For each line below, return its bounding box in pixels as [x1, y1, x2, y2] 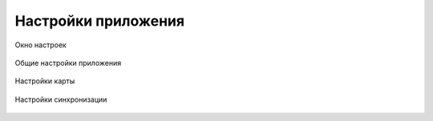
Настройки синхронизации [14, 95, 107, 104]
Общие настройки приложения [14, 58, 122, 67]
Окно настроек [14, 40, 67, 50]
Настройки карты [14, 76, 75, 86]
